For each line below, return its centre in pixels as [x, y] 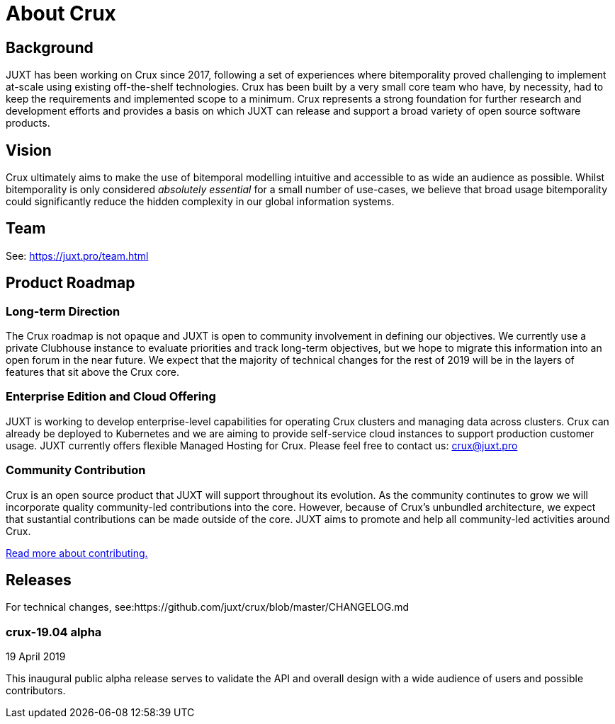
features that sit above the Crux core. [93, 372]
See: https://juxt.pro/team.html [77, 255]
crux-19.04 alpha [54, 632]
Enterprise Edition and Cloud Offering [111, 397]
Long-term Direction [63, 311]
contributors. [36, 691]
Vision [29, 150]
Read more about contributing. [77, 553]
